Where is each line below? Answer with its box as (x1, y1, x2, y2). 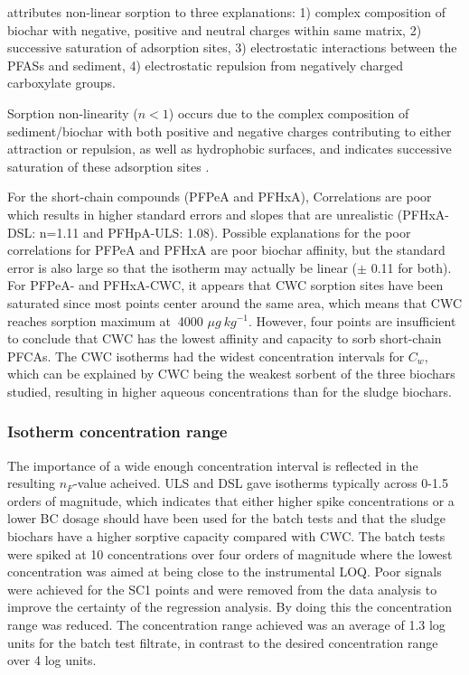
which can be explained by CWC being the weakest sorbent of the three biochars (7, 364, 455, 383)
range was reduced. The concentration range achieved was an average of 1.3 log (7, 615, 446, 634)
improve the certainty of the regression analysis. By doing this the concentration (7, 597, 452, 616)
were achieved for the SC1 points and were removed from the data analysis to (7, 579, 437, 598)
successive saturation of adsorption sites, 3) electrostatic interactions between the (7, 38, 457, 57)
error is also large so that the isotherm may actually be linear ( (7, 258, 358, 277)
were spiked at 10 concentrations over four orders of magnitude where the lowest (7, 544, 453, 563)
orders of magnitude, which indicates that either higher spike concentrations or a (7, 491, 455, 510)
